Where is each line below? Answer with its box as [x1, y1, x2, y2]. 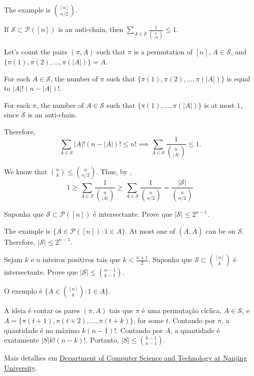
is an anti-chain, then [58, 24, 123, 34]
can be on [205, 225, 235, 236]
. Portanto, [85, 335, 119, 345]
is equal [226, 73, 250, 83]
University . [4, 362, 37, 373]
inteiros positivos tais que [42, 254, 121, 265]
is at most [204, 99, 234, 110]
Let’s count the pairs [4, 46, 67, 57]
